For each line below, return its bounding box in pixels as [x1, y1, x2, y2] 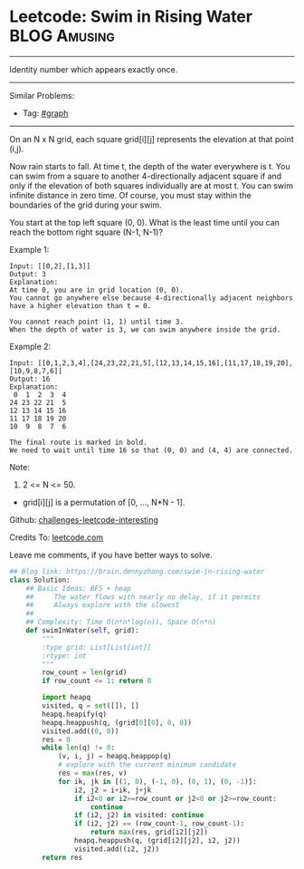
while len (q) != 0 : [42, 743, 116, 753]
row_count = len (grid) [42, 668, 128, 677]
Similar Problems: [9, 90, 75, 101]
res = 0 [42, 735, 71, 744]
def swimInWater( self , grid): [25, 626, 140, 635]
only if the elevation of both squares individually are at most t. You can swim [9, 179, 294, 191]
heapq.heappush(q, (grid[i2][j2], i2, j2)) [73, 836, 242, 845]
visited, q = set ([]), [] [42, 701, 140, 710]
